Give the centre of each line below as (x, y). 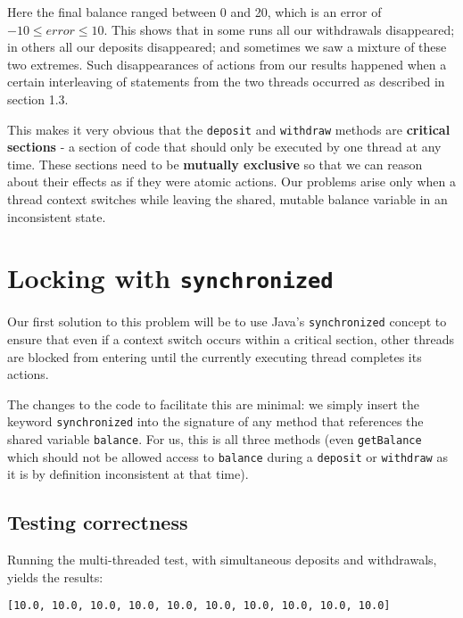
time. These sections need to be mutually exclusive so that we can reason (215, 164)
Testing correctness (98, 522)
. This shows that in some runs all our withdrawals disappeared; (279, 29)
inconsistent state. (57, 216)
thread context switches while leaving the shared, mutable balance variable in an (227, 199)
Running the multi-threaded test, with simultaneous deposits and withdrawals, (222, 560)
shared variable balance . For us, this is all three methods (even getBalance (215, 439)
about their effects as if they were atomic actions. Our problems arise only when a (231, 181)
